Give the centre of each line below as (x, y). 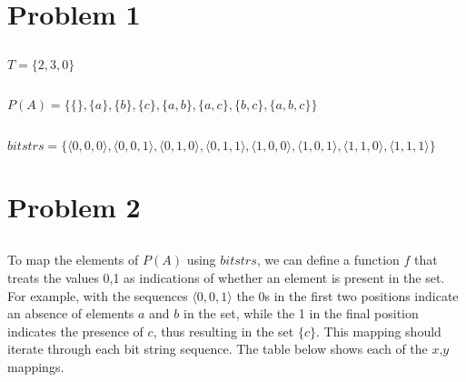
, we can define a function (328, 260)
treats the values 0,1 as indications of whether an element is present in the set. (226, 277)
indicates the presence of (75, 331)
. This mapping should (379, 331)
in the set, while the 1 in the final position (301, 313)
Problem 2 (74, 206)
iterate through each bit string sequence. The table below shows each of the (218, 349)
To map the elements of (73, 260)
